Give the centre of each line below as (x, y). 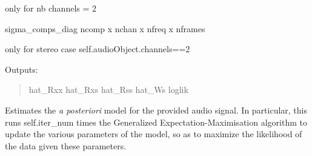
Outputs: (22, 69)
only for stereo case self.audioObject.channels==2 (98, 49)
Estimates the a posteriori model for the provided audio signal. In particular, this (156, 110)
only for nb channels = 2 (51, 8)
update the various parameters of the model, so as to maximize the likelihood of (154, 134)
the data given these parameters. (66, 145)
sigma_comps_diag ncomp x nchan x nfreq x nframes (105, 28)
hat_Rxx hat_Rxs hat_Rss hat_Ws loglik (108, 90)
